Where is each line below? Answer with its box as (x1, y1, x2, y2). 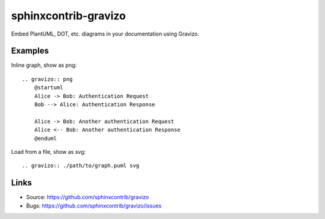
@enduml (34, 135, 57, 142)
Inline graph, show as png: (11, 62, 77, 69)
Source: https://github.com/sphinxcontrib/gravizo (26, 194, 149, 201)
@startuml (34, 84, 63, 91)
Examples (11, 46, 49, 56)
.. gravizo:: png (22, 75, 73, 83)
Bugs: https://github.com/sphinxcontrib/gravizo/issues (26, 202, 162, 209)
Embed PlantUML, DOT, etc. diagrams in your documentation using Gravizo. (11, 30, 200, 37)
